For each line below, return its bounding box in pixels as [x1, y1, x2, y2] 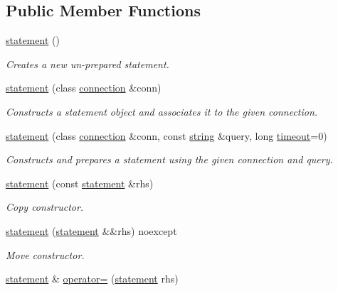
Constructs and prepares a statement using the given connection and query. [6, 152, 333, 167]
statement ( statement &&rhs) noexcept [6, 223, 177, 238]
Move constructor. [6, 247, 85, 262]
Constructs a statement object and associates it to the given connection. [6, 104, 318, 119]
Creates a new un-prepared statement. [6, 56, 169, 71]
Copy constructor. [6, 199, 84, 214]
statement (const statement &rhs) [6, 175, 154, 190]
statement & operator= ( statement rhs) [6, 271, 179, 286]
